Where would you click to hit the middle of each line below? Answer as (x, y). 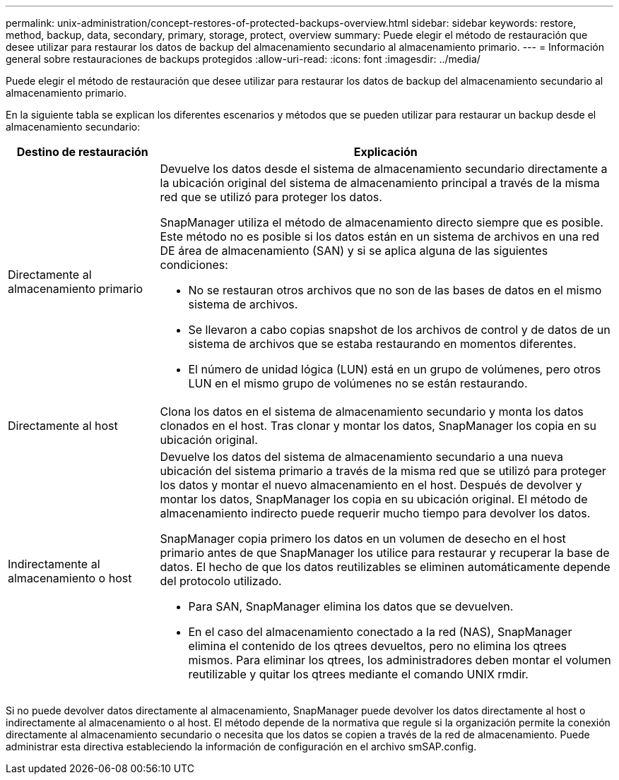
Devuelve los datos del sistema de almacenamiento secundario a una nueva (361, 457)
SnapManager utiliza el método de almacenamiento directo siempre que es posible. (382, 222)
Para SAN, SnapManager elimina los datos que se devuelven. (351, 606)
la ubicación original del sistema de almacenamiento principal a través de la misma (380, 183)
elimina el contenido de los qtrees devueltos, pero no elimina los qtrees (378, 646)
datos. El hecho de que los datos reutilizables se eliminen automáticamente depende (385, 567)
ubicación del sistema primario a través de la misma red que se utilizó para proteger (383, 471)
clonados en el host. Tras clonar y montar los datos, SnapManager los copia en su (378, 426)
